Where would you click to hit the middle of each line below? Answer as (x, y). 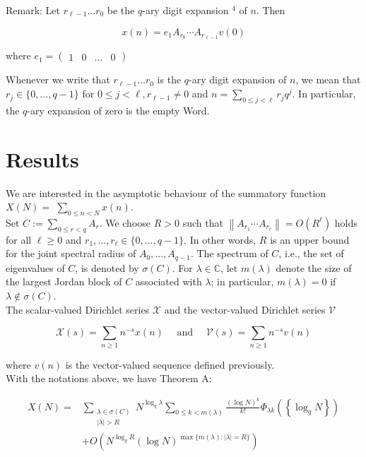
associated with (169, 281)
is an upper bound (310, 239)
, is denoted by (107, 267)
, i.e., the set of (311, 253)
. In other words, (220, 239)
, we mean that (328, 79)
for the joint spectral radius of (71, 253)
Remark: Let (33, 10)
